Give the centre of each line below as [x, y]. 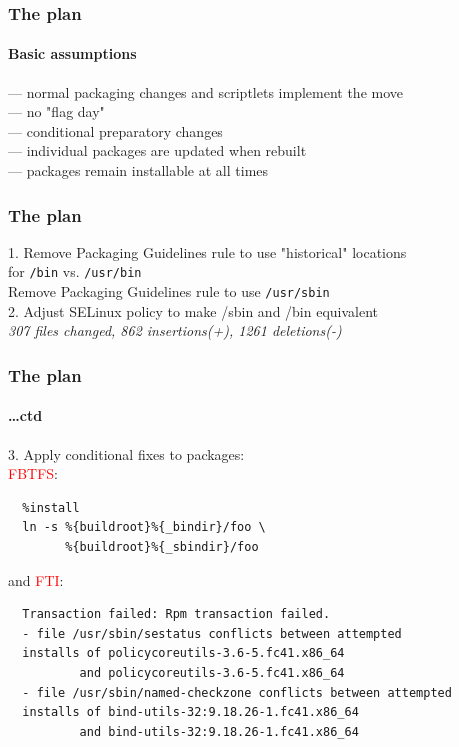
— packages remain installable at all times [138, 170]
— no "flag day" [56, 111]
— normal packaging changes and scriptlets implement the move [205, 91]
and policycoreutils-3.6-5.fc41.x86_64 [212, 672]
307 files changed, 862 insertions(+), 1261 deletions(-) [175, 330]
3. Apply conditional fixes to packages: [126, 453]
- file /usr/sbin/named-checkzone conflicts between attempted [237, 692]
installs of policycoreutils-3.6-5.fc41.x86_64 [183, 653]
